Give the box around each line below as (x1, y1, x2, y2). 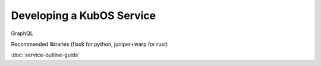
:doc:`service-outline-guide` (11, 51, 80, 59)
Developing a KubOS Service (11, 9, 156, 22)
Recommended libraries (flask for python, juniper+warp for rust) (11, 40, 168, 48)
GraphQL (11, 30, 34, 37)
